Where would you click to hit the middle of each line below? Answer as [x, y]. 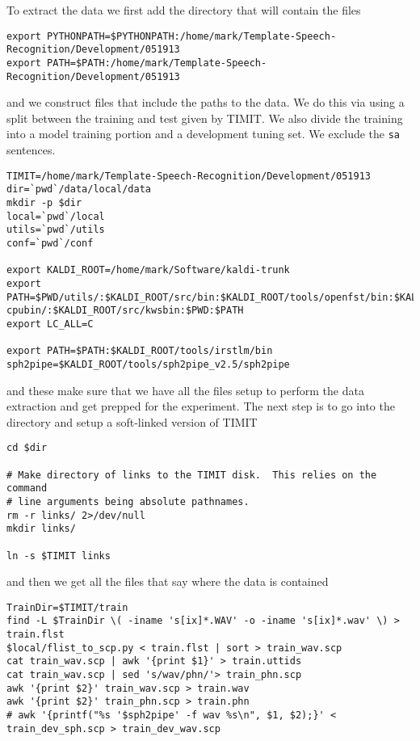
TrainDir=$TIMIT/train [67, 607]
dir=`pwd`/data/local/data [79, 189]
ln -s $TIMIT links [59, 556]
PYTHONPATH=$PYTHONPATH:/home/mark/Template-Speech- [192, 36]
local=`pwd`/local [56, 216]
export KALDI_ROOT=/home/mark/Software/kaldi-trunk [148, 270]
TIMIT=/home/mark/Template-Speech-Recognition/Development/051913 [189, 176]
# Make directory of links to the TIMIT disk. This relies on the [192, 475]
